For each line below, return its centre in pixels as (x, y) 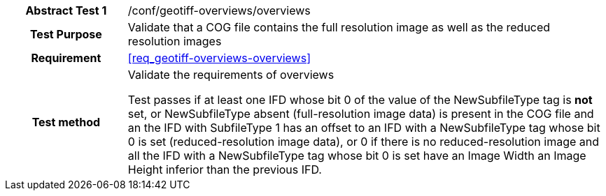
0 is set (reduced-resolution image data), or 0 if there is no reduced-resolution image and (363, 142)
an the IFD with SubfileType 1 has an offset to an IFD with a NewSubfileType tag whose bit (364, 128)
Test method (66, 122)
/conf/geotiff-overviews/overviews (219, 10)
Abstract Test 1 (66, 10)
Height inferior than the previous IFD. (225, 169)
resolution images (175, 41)
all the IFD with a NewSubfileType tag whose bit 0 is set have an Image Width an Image (357, 156)
